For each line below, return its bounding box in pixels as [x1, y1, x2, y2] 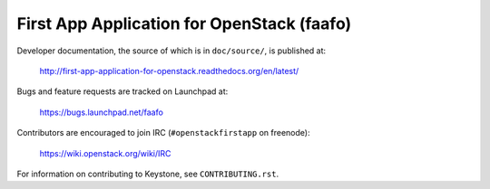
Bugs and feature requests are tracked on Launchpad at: [16, 86, 229, 97]
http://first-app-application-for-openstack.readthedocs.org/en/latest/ [39, 65, 299, 76]
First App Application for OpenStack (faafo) [16, 14, 352, 33]
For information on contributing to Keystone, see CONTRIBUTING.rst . [16, 168, 279, 179]
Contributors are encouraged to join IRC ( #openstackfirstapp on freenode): [16, 128, 310, 138]
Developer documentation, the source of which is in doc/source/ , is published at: [16, 45, 327, 56]
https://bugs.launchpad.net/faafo [39, 107, 163, 118]
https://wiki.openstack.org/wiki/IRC [39, 147, 171, 158]
